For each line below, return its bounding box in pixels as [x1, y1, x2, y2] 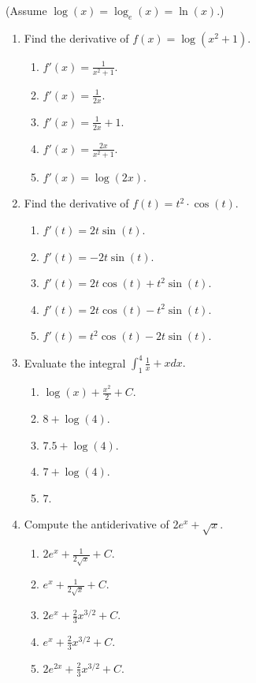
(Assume [6, 2, 47, 18]
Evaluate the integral [24, 354, 126, 371]
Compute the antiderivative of [24, 516, 169, 532]
